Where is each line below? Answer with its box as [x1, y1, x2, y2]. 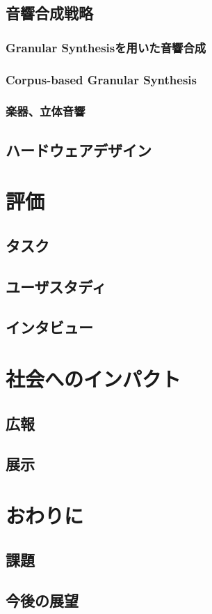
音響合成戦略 [6, 2, 93, 24]
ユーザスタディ [6, 275, 106, 297]
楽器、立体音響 [6, 102, 85, 120]
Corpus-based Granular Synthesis [6, 70, 197, 88]
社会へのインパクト [6, 364, 181, 392]
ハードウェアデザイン [6, 139, 152, 160]
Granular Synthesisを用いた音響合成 [6, 38, 206, 56]
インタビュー [6, 316, 93, 338]
